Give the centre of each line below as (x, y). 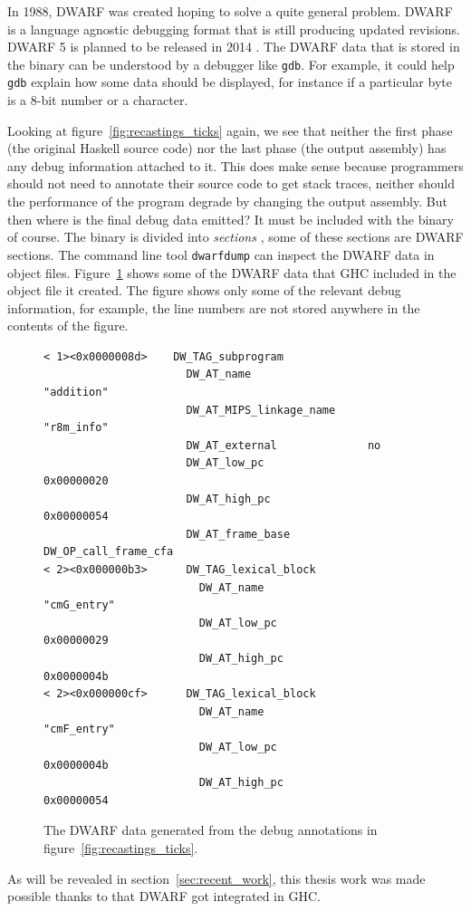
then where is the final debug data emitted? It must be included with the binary (231, 219)
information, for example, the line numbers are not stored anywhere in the (214, 307)
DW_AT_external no (284, 445)
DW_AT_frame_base (238, 534)
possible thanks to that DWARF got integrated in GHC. (164, 896)
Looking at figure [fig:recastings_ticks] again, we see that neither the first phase (230, 130)
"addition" (76, 393)
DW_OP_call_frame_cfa (109, 552)
